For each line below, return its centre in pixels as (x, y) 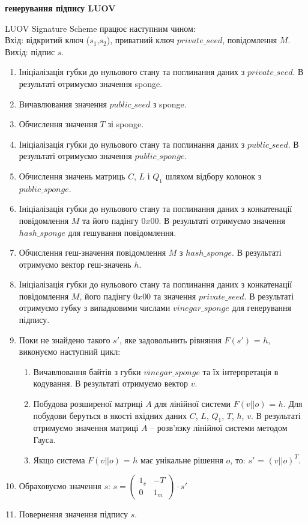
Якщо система (59, 459)
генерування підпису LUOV (60, 8)
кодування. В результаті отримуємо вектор (110, 383)
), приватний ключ (140, 40)
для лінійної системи (193, 404)
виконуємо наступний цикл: (70, 351)
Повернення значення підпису (73, 514)
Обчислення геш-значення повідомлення (92, 252)
